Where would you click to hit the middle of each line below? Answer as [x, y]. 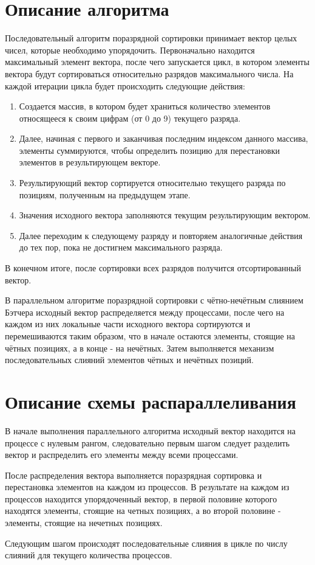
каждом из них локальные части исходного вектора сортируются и [128, 324]
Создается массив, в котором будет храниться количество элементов [145, 106]
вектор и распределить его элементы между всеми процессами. [122, 455]
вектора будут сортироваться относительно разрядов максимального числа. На [149, 73]
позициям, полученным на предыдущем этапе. [105, 194]
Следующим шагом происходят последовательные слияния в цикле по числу [146, 543]
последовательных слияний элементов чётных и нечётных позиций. [129, 360]
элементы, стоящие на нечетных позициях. [84, 523]
